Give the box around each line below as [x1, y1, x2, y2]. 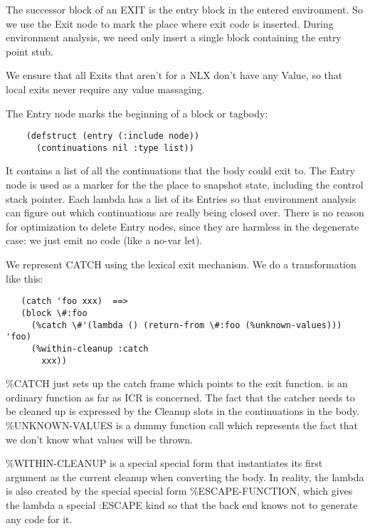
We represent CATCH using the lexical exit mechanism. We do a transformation [6, 257, 356, 272]
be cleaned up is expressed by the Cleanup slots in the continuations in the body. [6, 404, 360, 419]
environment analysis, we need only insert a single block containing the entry [6, 30, 342, 45]
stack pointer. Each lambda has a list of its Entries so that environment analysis [6, 191, 356, 206]
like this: [6, 270, 43, 285]
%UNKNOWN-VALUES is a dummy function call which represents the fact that [6, 417, 358, 432]
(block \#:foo [21, 307, 88, 318]
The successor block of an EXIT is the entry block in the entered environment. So [6, 2, 363, 16]
